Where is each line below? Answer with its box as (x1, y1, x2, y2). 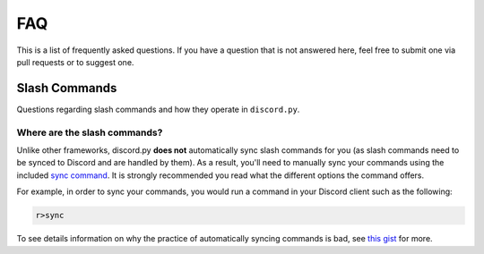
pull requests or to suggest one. (16, 56, 134, 67)
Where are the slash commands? (16, 126, 163, 139)
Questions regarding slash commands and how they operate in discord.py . (16, 104, 300, 114)
